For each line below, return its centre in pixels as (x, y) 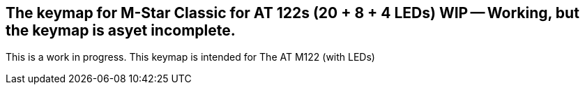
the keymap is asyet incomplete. (121, 30)
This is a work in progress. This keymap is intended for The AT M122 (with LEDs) (190, 57)
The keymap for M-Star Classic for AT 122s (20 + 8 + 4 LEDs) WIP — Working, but (292, 13)
